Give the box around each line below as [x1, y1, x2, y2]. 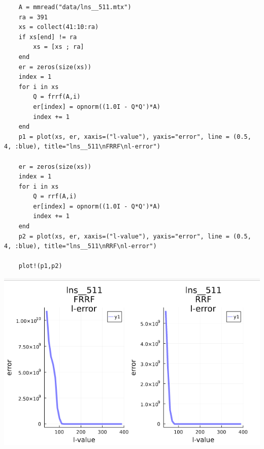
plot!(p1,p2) [18, 262, 62, 270]
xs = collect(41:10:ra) [18, 23, 99, 31]
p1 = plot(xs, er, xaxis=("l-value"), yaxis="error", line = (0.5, [18, 133, 251, 140]
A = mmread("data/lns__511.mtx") [18, 4, 131, 11]
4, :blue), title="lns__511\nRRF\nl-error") [4, 243, 157, 250]
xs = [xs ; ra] [33, 43, 84, 51]
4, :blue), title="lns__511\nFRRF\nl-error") [4, 143, 160, 151]
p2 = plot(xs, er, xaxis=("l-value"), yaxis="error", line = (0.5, [18, 232, 251, 240]
